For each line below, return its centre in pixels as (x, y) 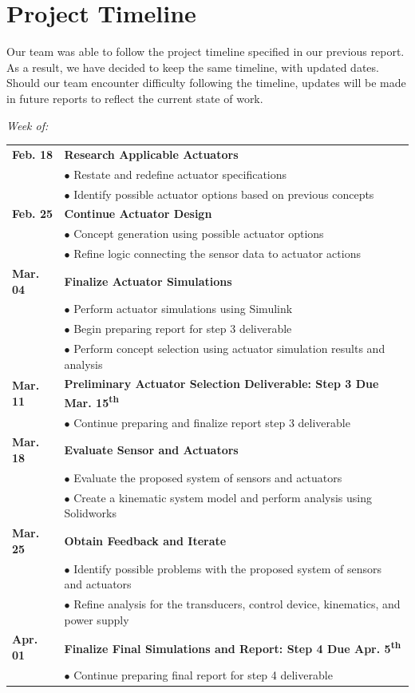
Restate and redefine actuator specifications (180, 174)
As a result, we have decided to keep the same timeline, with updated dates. (193, 67)
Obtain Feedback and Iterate (145, 540)
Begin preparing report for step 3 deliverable (183, 329)
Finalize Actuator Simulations (148, 281)
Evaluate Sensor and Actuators (151, 450)
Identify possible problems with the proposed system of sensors (227, 568)
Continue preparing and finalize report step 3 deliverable (212, 422)
